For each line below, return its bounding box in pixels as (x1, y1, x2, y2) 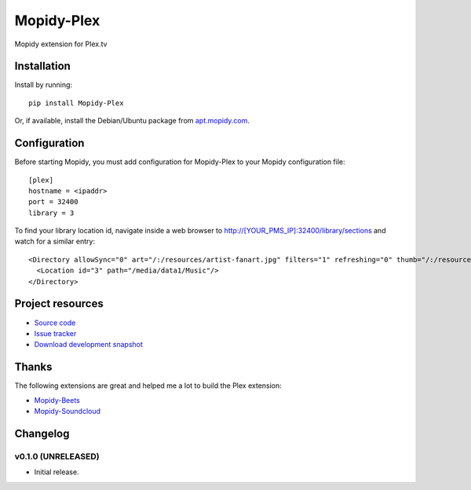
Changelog (14, 426, 70, 440)
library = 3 (28, 208, 75, 218)
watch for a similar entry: (14, 236, 96, 247)
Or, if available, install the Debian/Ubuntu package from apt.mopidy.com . (14, 116, 250, 126)
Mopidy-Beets (34, 395, 80, 404)
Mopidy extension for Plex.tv (14, 39, 108, 49)
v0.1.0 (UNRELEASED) (14, 451, 100, 462)
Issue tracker (34, 328, 77, 338)
